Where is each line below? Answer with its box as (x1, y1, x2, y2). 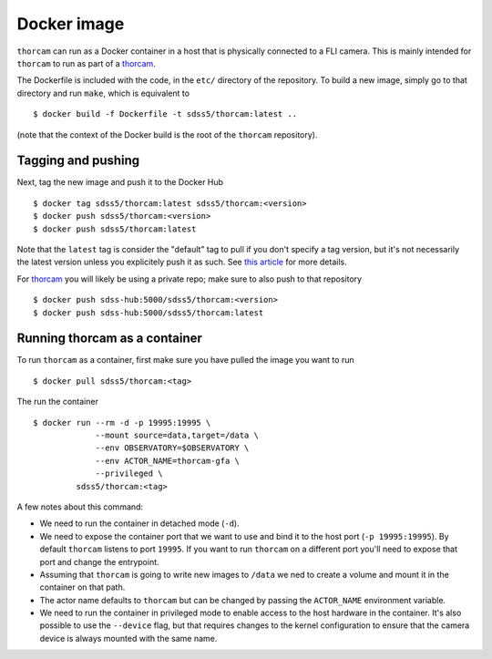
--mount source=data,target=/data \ (95, 430, 260, 440)
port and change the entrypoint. (39, 556, 159, 567)
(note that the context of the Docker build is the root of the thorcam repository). (16, 129, 318, 140)
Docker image (16, 14, 125, 34)
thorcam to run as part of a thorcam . (16, 57, 157, 68)
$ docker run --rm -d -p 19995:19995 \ (33, 417, 211, 427)
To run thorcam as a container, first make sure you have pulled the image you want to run (16, 355, 354, 366)
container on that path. (39, 582, 126, 592)
